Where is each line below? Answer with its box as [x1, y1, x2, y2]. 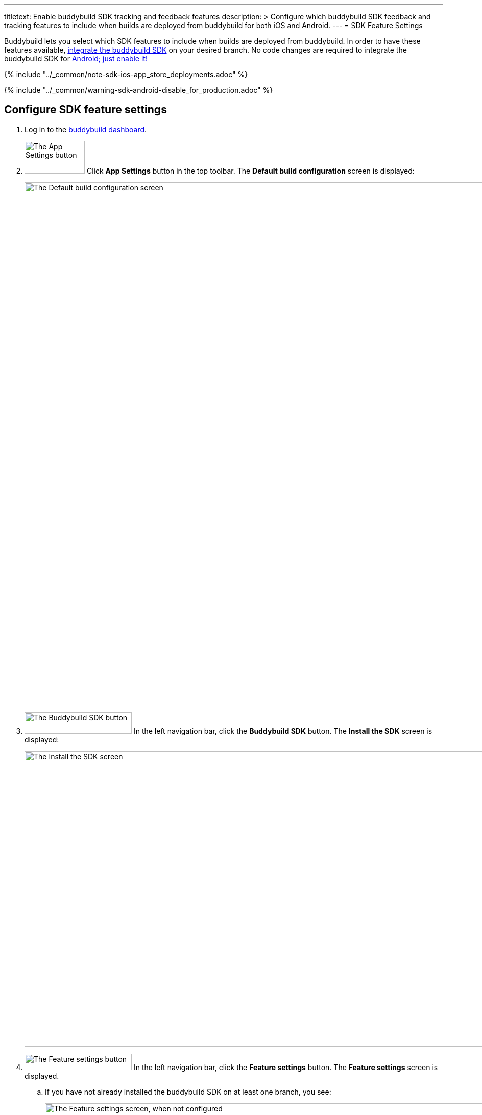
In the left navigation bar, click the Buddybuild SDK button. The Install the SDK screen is [133, 726, 432, 735]
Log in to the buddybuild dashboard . [25, 125, 147, 134]
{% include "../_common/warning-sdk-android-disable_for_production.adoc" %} [4, 86, 273, 94]
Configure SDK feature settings [4, 103, 167, 116]
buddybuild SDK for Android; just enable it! [4, 54, 148, 63]
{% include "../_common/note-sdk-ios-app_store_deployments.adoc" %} [4, 70, 248, 79]
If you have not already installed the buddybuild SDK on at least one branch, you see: [45, 1087, 331, 1096]
